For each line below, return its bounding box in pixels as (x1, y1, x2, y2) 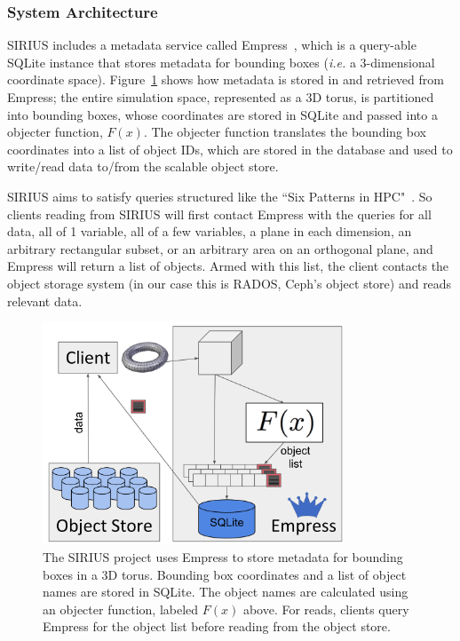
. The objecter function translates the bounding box (143, 123, 426, 141)
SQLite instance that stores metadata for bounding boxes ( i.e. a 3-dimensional (7, 52, 435, 71)
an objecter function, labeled (43, 599, 199, 618)
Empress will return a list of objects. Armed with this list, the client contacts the (7, 257, 449, 275)
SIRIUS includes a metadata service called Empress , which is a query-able (7, 36, 416, 54)
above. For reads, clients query (242, 599, 409, 618)
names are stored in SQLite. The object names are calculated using (43, 582, 408, 601)
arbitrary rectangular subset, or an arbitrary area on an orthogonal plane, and (7, 239, 433, 257)
